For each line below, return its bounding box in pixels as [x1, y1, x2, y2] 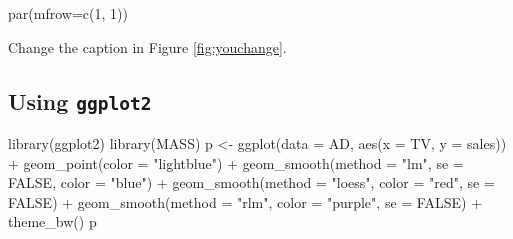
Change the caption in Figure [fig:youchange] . [8, 36, 287, 57]
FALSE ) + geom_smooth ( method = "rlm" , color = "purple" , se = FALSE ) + [8, 191, 483, 212]
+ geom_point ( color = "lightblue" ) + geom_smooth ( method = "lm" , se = [8, 152, 464, 173]
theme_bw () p [8, 211, 97, 232]
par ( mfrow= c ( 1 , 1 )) [8, 3, 128, 23]
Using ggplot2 [8, 85, 152, 116]
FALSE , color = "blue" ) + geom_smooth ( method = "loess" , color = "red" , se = [8, 172, 495, 193]
